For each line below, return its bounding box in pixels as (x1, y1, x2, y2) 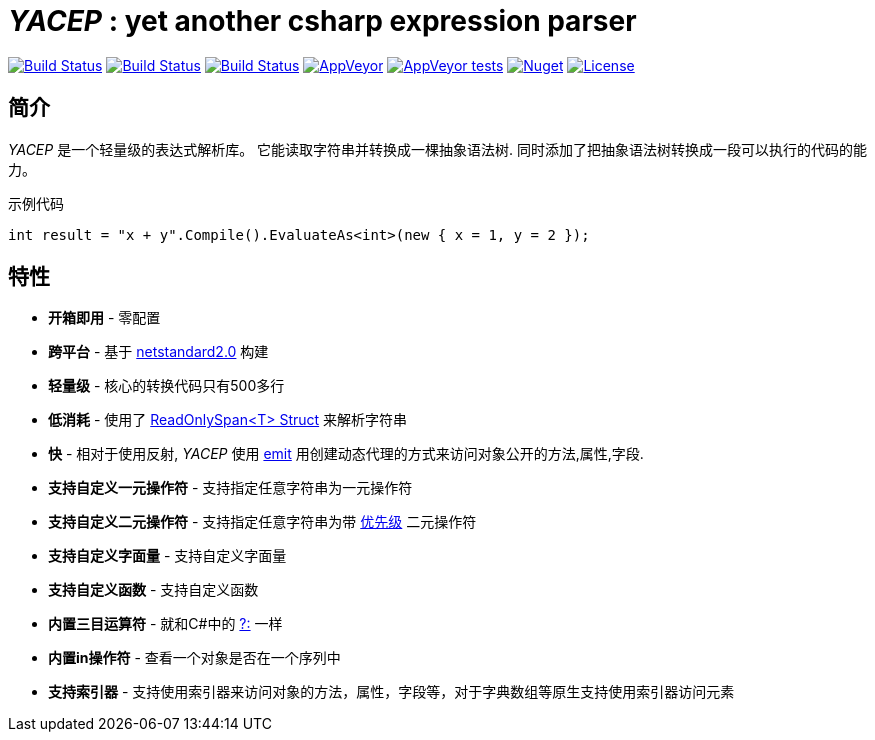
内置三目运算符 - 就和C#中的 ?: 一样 (48, 615, 283, 633)
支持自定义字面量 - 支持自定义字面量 (48, 547, 287, 565)
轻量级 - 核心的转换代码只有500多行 (48, 377, 285, 395)
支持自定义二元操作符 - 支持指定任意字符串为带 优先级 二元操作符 (48, 513, 477, 531)
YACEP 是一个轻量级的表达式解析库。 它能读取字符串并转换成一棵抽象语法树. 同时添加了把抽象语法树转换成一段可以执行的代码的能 (8, 140, 868, 158)
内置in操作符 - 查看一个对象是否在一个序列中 (48, 649, 341, 667)
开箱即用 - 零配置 (48, 309, 161, 327)
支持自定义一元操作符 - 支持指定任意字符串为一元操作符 (48, 479, 413, 497)
